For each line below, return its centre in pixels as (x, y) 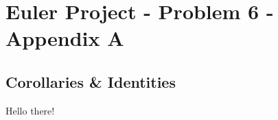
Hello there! (30, 110)
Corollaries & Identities (91, 81)
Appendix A (65, 38)
